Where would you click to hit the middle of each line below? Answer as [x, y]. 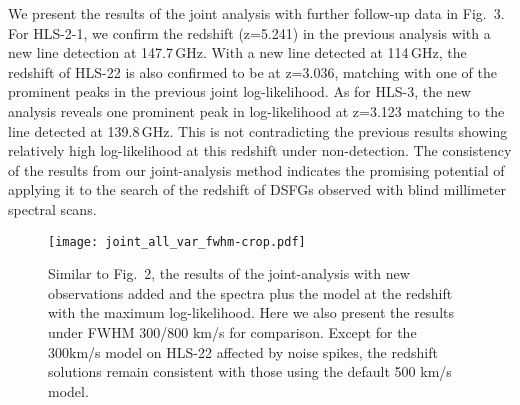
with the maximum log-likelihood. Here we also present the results [251, 312]
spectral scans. [52, 208]
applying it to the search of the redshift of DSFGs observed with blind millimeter [257, 189]
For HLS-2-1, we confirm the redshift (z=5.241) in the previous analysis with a [249, 32]
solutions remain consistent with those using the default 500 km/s [250, 371]
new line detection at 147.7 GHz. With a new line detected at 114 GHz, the [237, 52]
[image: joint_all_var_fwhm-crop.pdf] [177, 241]
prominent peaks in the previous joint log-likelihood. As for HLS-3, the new [239, 91]
